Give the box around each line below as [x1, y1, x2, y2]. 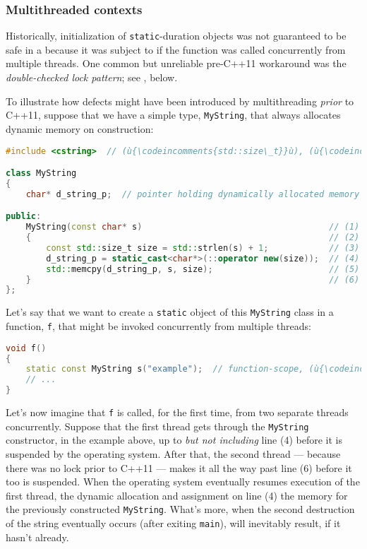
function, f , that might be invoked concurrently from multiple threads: [6, 318, 311, 333]
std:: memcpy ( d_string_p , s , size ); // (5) [46, 264, 360, 274]
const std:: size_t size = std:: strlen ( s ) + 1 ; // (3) [46, 242, 360, 253]
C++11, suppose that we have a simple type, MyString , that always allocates [6, 107, 341, 122]
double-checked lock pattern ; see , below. [6, 70, 178, 85]
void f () [6, 343, 47, 353]
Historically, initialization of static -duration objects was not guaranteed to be [6, 28, 347, 43]
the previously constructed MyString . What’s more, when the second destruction [6, 502, 355, 516]
